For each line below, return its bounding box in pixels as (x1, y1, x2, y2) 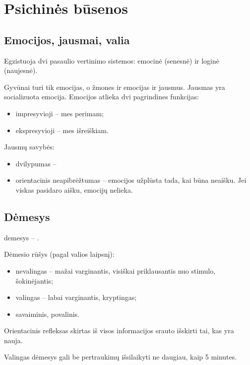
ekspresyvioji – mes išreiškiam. (15, 125, 109, 135)
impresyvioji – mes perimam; (15, 108, 104, 118)
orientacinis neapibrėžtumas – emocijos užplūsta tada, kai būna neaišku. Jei (15, 175, 247, 185)
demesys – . (4, 232, 39, 242)
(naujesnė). (4, 65, 38, 75)
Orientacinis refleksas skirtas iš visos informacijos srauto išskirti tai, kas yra (4, 325, 234, 336)
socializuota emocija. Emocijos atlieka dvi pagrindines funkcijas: (4, 91, 199, 102)
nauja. (4, 335, 23, 345)
